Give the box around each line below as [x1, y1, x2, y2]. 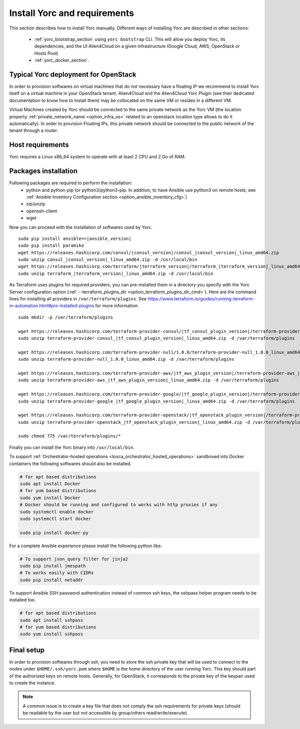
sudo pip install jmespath [19, 563, 86, 569]
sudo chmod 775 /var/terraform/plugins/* [18, 433, 121, 439]
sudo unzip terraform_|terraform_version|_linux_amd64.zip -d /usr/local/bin [18, 270, 213, 276]
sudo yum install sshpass [19, 631, 83, 637]
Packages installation [9, 167, 78, 175]
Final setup [9, 646, 45, 654]
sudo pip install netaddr [19, 577, 83, 583]
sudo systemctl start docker [19, 516, 91, 522]
